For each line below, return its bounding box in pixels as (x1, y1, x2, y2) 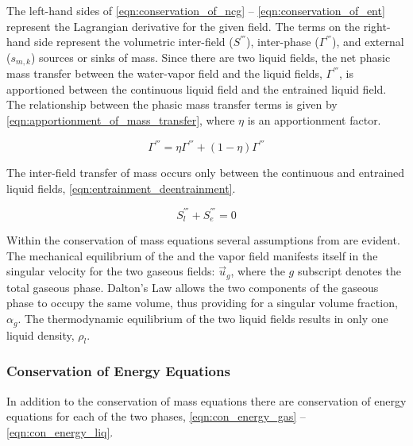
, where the (230, 263, 285, 279)
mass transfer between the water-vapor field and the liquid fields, (6, 65, 322, 82)
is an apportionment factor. (247, 112, 381, 129)
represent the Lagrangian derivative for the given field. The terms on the (6, 17, 361, 34)
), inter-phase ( (246, 33, 319, 50)
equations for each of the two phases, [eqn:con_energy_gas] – (6, 408, 306, 425)
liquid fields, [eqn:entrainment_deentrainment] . (6, 179, 236, 196)
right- (363, 17, 391, 34)
